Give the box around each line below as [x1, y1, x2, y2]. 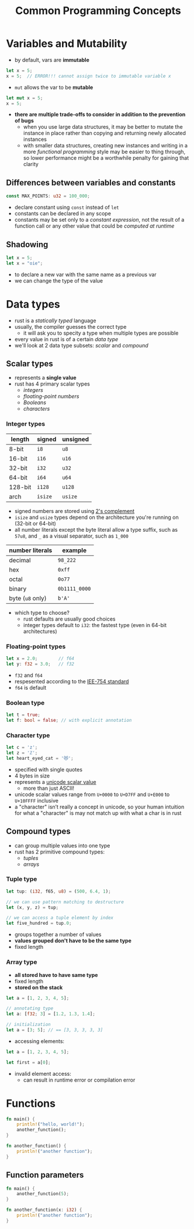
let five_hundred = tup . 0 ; [6, 920, 72, 927]
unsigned [62, 435, 89, 443]
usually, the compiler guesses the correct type [14, 323, 127, 330]
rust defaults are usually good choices [23, 615, 116, 622]
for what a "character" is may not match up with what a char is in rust [14, 809, 182, 817]
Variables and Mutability [6, 37, 127, 50]
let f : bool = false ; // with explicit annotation [6, 717, 132, 723]
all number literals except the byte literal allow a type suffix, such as [14, 526, 178, 533]
